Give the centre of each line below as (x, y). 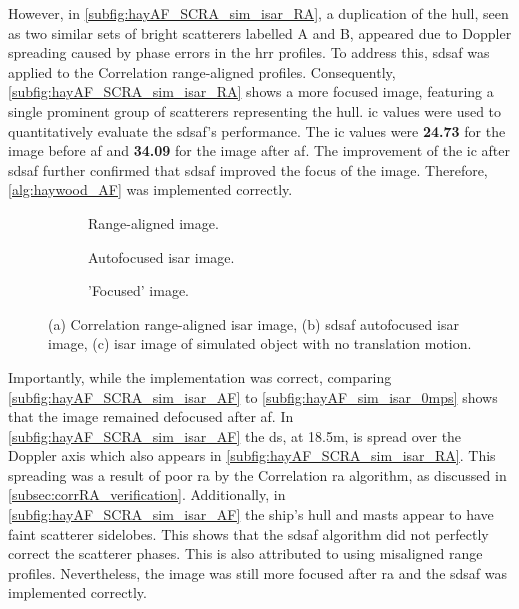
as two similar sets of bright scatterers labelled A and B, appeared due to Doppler (260, 32)
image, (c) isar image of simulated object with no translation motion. (260, 343)
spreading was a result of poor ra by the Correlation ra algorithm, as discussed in (257, 474)
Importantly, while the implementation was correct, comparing (200, 376)
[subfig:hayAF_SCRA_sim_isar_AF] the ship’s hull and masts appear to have (251, 514)
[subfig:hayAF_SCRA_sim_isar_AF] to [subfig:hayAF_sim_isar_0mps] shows (253, 396)
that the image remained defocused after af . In (151, 416)
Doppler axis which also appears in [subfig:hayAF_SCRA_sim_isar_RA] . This (252, 455)
